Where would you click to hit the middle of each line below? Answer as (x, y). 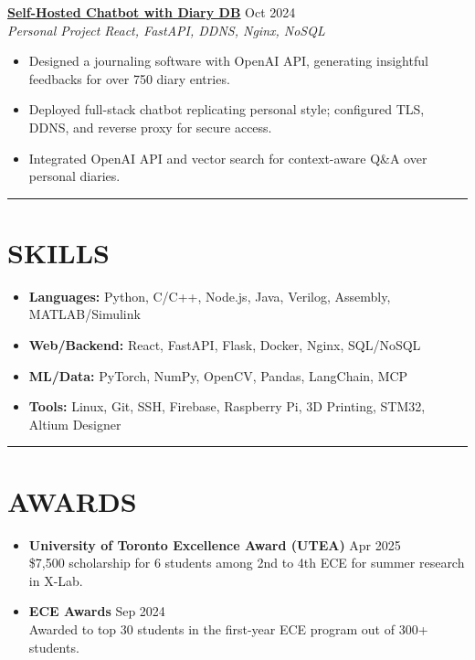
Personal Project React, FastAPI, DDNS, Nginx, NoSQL (166, 30)
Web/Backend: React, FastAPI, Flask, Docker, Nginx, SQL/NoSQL (225, 345)
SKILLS (58, 252)
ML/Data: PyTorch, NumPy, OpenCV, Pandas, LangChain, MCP (218, 375)
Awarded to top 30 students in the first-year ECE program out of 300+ (228, 628)
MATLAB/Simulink (84, 314)
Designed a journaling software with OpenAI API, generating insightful (228, 61)
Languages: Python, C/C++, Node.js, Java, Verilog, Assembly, (210, 296)
